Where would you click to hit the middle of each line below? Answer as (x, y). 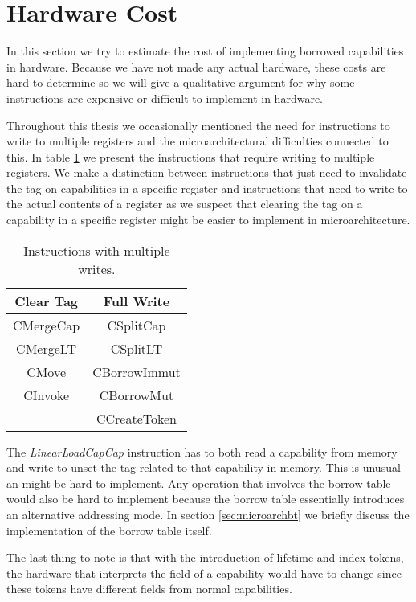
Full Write (137, 301)
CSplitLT (137, 348)
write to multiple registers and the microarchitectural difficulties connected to (198, 141)
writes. (97, 268)
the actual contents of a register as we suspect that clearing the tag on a (185, 204)
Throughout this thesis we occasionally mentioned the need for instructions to (198, 125)
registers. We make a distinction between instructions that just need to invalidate (207, 172)
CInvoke (47, 395)
